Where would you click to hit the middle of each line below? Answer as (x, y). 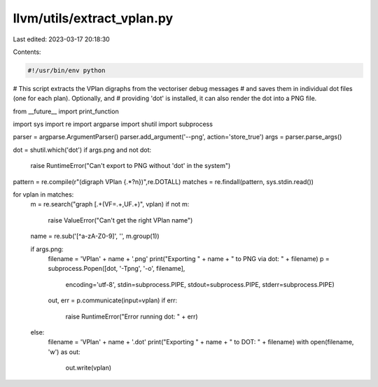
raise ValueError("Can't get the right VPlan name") (120, 220)
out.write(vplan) (89, 368)
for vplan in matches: (43, 195)
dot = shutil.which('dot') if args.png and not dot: (82, 150)
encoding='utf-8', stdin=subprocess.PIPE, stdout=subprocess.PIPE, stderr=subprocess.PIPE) (200, 284)
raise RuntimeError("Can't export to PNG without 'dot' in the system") (131, 166)
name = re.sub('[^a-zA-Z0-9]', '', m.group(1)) (95, 236)
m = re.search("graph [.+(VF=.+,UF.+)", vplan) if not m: (110, 204)
